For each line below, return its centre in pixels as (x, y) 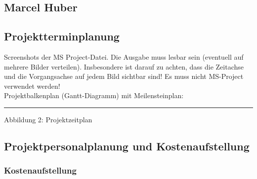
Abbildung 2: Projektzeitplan (48, 119)
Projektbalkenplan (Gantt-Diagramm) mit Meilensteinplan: (94, 95)
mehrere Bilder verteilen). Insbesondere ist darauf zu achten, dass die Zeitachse (124, 66)
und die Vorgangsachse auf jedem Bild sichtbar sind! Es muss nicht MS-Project (124, 76)
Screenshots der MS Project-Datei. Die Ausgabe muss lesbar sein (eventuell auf (124, 56)
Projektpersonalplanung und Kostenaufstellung (127, 146)
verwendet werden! (32, 86)
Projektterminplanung (62, 36)
